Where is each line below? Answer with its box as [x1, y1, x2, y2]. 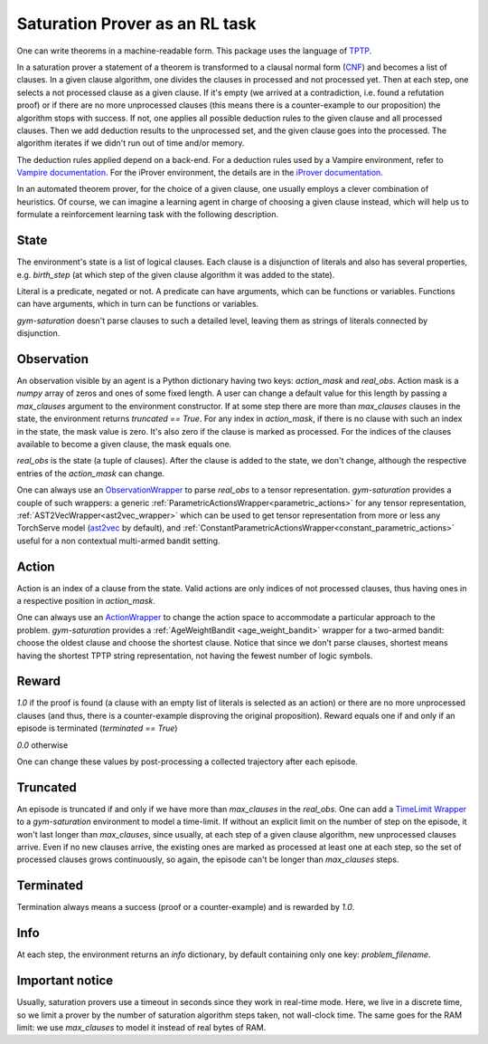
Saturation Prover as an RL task [16, 14, 257, 34]
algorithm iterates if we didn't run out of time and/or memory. [16, 138, 245, 148]
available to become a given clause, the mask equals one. [16, 438, 232, 449]
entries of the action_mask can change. [16, 467, 165, 479]
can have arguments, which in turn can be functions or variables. [16, 299, 259, 310]
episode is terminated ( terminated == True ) [16, 723, 178, 733]
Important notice [16, 973, 114, 989]
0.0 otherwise [16, 739, 69, 751]
